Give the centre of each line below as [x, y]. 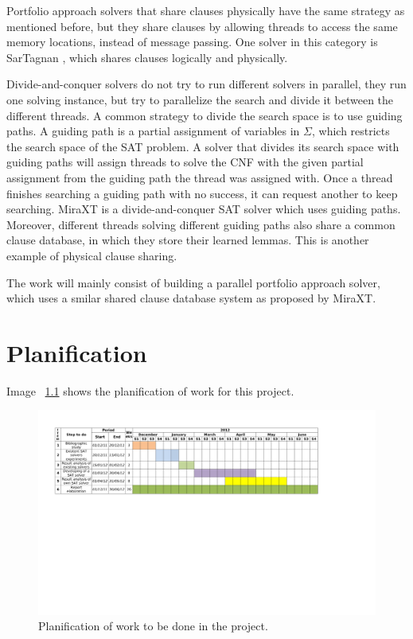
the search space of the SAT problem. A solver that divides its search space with [203, 146]
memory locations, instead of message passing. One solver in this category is [192, 42]
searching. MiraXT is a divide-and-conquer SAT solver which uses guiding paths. [204, 209]
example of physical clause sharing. [92, 255]
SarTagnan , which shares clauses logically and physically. [147, 57]
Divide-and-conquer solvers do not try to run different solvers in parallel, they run [206, 84]
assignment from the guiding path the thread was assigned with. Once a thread [200, 177]
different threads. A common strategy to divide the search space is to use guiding [205, 115]
